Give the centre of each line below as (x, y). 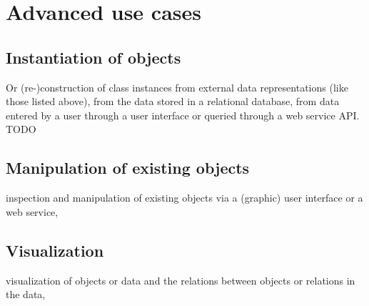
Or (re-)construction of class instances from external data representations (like (177, 87)
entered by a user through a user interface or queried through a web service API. (183, 115)
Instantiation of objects (93, 57)
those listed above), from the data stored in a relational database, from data (173, 101)
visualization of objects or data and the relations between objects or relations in (181, 280)
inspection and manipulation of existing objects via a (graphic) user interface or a (184, 198)
